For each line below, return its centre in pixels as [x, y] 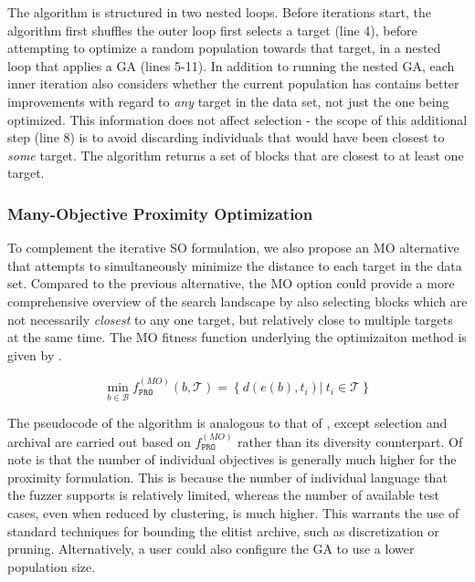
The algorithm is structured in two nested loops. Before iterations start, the [220, 12]
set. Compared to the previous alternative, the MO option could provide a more [231, 283]
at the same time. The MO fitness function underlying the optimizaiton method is [237, 337]
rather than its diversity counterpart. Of [350, 441]
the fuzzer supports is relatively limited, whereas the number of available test [224, 495]
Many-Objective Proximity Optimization [160, 213]
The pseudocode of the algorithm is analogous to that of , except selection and [227, 423]
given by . [35, 354]
